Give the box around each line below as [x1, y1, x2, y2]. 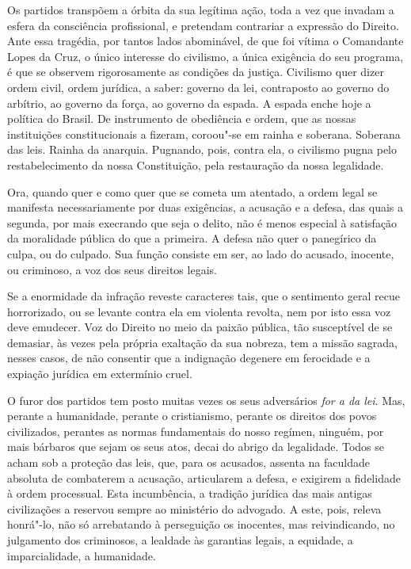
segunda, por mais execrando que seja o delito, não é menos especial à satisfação [7, 214, 398, 231]
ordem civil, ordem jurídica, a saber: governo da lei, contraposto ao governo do [7, 78, 390, 95]
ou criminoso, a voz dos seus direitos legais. [7, 261, 217, 277]
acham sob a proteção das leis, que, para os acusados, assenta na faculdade [7, 454, 370, 471]
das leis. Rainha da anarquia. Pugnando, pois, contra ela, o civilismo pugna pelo [7, 141, 397, 158]
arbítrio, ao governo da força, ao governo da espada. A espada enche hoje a [7, 94, 371, 111]
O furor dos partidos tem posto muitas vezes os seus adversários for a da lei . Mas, [7, 391, 405, 408]
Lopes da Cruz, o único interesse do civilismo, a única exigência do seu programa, [7, 48, 404, 64]
